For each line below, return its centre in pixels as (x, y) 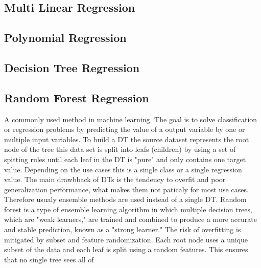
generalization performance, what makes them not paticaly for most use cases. (126, 189)
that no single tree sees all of (49, 259)
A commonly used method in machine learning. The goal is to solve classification (131, 119)
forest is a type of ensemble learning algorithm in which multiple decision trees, (128, 209)
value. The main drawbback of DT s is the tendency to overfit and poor (115, 179)
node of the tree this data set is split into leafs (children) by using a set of (120, 149)
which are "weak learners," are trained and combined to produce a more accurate (130, 219)
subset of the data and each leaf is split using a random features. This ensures (126, 249)
